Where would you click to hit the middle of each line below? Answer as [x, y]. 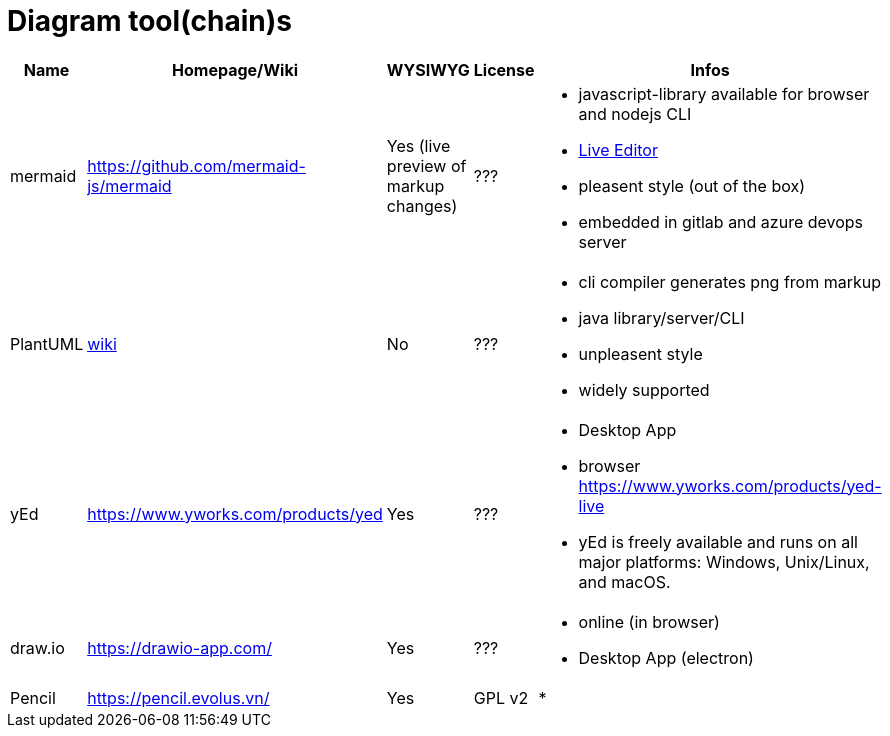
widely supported [644, 389]
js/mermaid [129, 185]
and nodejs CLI [635, 113]
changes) [422, 205]
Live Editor [618, 149]
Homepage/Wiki [235, 69]
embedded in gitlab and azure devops [721, 221]
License [504, 69]
